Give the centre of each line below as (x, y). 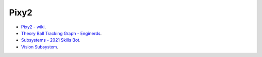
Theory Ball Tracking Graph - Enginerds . (61, 33)
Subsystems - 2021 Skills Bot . (51, 40)
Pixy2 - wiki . (33, 27)
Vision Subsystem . (40, 47)
